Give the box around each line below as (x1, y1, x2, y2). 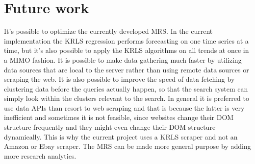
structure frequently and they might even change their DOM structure (4, 122, 216, 132)
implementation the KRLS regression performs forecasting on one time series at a (4, 35, 249, 46)
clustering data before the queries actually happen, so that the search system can (4, 83, 248, 94)
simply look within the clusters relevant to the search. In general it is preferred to (4, 93, 249, 103)
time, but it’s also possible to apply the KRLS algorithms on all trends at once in (4, 45, 249, 55)
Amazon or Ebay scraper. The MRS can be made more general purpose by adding (4, 141, 251, 151)
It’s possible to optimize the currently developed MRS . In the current (4, 26, 213, 36)
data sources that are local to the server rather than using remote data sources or (4, 64, 249, 74)
